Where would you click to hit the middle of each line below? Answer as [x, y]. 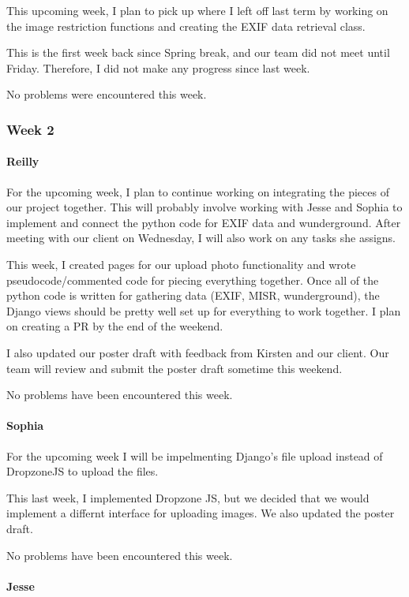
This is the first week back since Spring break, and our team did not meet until [198, 52]
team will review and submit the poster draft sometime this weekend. [174, 368]
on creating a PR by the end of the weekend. [115, 326]
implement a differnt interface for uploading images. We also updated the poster [201, 513]
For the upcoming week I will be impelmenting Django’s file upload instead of [195, 455]
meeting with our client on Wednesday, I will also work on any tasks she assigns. [201, 238]
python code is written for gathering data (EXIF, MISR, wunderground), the [193, 295]
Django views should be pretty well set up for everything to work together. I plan [204, 310]
